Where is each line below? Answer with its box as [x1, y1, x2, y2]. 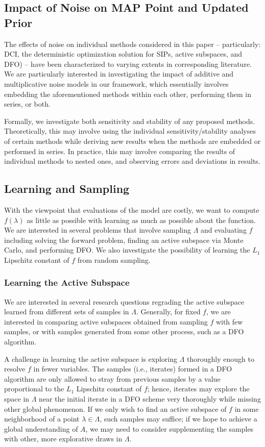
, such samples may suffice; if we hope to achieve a [100, 413, 257, 424]
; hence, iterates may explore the [147, 383, 250, 394]
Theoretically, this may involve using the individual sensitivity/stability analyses [4, 126, 256, 136]
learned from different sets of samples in [4, 306, 129, 317]
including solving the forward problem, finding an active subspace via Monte [4, 234, 244, 245]
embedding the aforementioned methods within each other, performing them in [4, 88, 252, 99]
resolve [4, 363, 26, 374]
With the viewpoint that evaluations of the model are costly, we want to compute [4, 204, 259, 215]
